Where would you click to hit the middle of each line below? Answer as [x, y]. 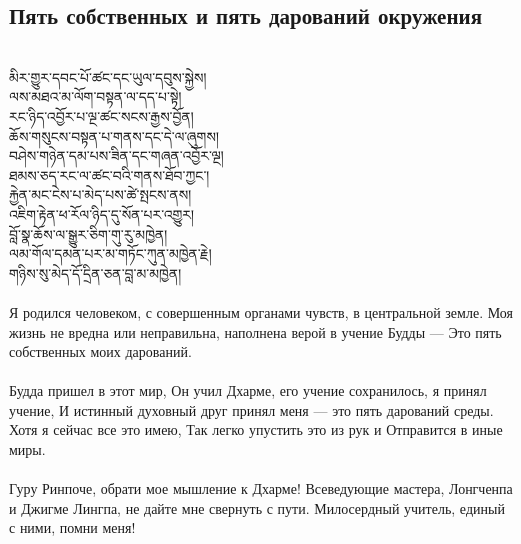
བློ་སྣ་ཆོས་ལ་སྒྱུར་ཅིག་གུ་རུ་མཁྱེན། [88, 233]
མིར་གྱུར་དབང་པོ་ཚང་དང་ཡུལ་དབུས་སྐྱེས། [108, 76]
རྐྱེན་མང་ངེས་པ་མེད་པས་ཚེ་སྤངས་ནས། [100, 194]
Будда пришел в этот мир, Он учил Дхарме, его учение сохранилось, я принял [248, 390]
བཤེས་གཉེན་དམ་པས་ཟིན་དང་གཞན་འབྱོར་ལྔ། [116, 155]
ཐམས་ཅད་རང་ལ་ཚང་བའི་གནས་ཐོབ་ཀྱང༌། [109, 174]
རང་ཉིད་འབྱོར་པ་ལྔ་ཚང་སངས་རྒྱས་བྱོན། [101, 115]
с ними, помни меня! [72, 527]
